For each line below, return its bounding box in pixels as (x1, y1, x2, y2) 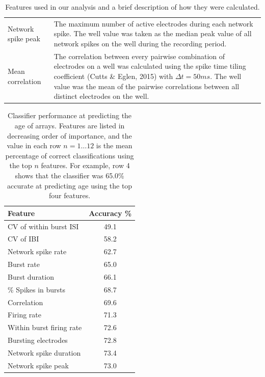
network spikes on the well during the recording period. (54, 38, 227, 49)
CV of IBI (8, 233, 39, 244)
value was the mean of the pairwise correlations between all (54, 80, 240, 91)
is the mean (96, 140, 132, 151)
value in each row (7, 140, 61, 151)
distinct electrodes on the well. (54, 91, 149, 101)
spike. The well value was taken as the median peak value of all (54, 28, 252, 39)
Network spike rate (8, 246, 67, 257)
